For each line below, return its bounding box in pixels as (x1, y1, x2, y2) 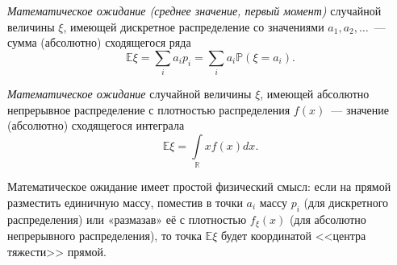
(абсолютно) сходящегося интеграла (7, 117, 185, 134)
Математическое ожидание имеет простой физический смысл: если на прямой (7, 178, 391, 195)
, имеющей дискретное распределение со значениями (63, 18, 324, 35)
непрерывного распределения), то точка (7, 227, 202, 244)
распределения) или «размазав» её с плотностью (7, 210, 247, 227)
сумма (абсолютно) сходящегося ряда (7, 34, 191, 51)
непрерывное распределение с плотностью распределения (7, 101, 290, 118)
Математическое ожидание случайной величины (7, 85, 252, 102)
